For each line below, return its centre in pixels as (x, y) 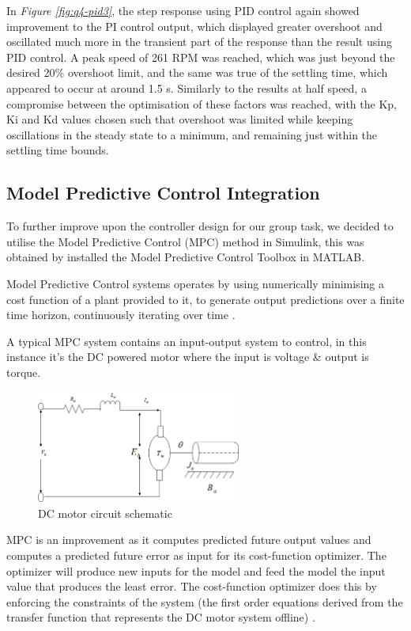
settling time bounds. (58, 150)
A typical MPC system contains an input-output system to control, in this (187, 341)
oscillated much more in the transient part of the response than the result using (199, 42)
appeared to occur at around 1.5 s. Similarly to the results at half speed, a (187, 87)
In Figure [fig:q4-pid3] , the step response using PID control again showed (183, 10)
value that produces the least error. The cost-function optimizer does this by (192, 586)
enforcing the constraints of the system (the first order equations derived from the (205, 601)
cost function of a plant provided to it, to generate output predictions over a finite (205, 299)
